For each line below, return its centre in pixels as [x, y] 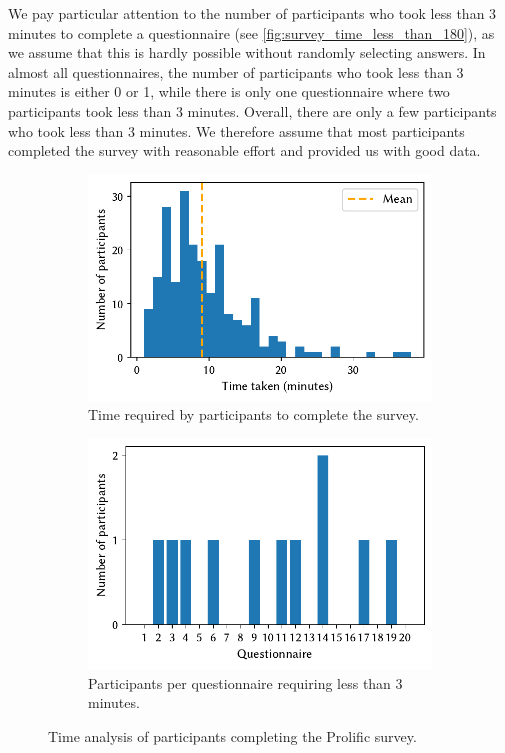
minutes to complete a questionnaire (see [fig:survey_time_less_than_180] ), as [251, 32]
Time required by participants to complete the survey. [253, 414]
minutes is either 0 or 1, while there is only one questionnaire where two [229, 91]
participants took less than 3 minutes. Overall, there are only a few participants [252, 110]
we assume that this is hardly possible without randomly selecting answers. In [247, 52]
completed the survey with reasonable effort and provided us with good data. [244, 150]
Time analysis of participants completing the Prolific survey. [232, 735]
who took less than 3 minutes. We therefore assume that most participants [236, 130]
